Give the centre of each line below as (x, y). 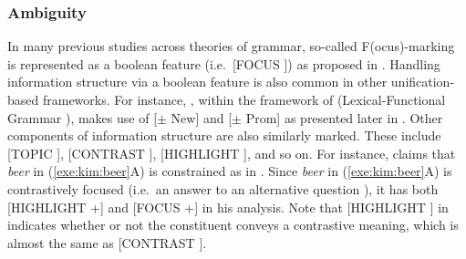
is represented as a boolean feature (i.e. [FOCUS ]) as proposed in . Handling (224, 63)
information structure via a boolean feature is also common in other (197, 82)
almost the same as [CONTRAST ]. (107, 242)
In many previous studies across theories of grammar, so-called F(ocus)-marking (231, 46)
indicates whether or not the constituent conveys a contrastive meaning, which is (233, 225)
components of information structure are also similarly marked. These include (224, 135)
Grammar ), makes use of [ (83, 117)
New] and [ (202, 117)
